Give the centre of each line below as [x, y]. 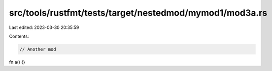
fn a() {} [17, 62]
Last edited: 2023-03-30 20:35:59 [44, 27]
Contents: [19, 36]
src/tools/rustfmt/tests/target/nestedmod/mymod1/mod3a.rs [138, 13]
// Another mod [38, 49]
